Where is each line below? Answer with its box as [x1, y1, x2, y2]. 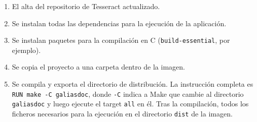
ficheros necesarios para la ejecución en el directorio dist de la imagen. [12, 108, 233, 118]
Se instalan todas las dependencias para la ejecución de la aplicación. [12, 18, 227, 28]
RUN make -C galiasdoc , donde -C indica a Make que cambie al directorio [12, 88, 244, 99]
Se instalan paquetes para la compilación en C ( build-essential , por [12, 35, 230, 45]
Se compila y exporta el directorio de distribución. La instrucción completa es [12, 79, 253, 89]
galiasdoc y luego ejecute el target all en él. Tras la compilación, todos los [12, 98, 249, 109]
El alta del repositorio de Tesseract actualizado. [12, 1, 160, 11]
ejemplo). [12, 44, 41, 55]
